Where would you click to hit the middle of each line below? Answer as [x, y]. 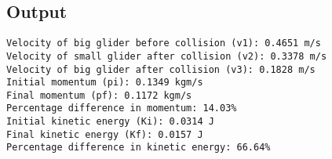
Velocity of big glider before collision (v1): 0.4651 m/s [164, 43]
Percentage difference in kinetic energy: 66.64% [139, 148]
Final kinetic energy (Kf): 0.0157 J [105, 134]
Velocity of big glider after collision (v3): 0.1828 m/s [161, 69]
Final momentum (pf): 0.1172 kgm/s [99, 95]
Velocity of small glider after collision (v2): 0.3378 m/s [167, 56]
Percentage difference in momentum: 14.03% [122, 108]
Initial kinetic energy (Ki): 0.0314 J [110, 122]
